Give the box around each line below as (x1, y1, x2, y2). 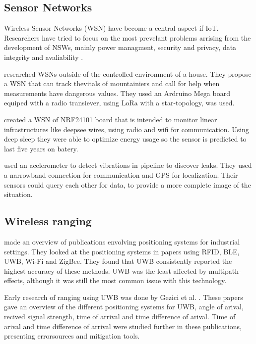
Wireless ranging (4, 213, 92, 229)
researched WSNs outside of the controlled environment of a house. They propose (4, 68, 252, 79)
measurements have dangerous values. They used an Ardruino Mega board (4, 88, 230, 98)
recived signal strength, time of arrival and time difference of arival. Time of (4, 311, 236, 322)
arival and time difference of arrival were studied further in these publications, (4, 321, 242, 331)
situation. (4, 189, 33, 199)
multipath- (208, 265, 241, 276)
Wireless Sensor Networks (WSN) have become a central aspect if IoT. (4, 23, 219, 33)
